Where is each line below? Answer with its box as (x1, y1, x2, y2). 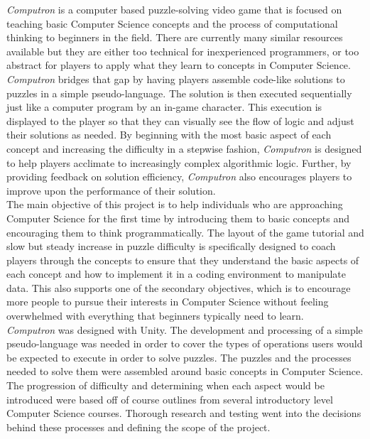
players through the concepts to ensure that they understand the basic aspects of (6, 252, 359, 267)
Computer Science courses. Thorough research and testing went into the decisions (6, 406, 361, 421)
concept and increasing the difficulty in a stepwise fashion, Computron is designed (6, 141, 362, 156)
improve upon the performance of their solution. (6, 183, 216, 197)
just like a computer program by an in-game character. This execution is (6, 99, 322, 114)
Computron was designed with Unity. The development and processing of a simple (6, 322, 363, 337)
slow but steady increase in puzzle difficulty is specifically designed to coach (6, 239, 336, 254)
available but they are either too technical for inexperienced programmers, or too (6, 43, 359, 58)
